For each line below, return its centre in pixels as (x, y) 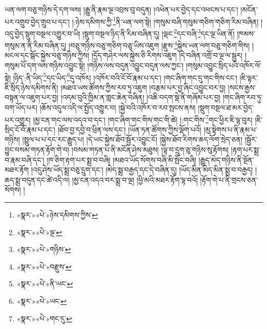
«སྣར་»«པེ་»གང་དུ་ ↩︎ (44, 318)
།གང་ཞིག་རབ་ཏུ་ (243, 97)
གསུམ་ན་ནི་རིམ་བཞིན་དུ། (36, 45)
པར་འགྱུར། (18, 119)
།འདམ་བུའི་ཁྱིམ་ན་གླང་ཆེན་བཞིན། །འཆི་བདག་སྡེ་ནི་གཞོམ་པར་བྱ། (141, 97)
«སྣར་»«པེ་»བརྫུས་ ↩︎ (44, 266)
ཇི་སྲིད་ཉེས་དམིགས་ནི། (32, 87)
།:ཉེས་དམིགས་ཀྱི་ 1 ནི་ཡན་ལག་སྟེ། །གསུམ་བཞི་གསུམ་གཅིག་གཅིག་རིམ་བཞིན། (165, 21)
